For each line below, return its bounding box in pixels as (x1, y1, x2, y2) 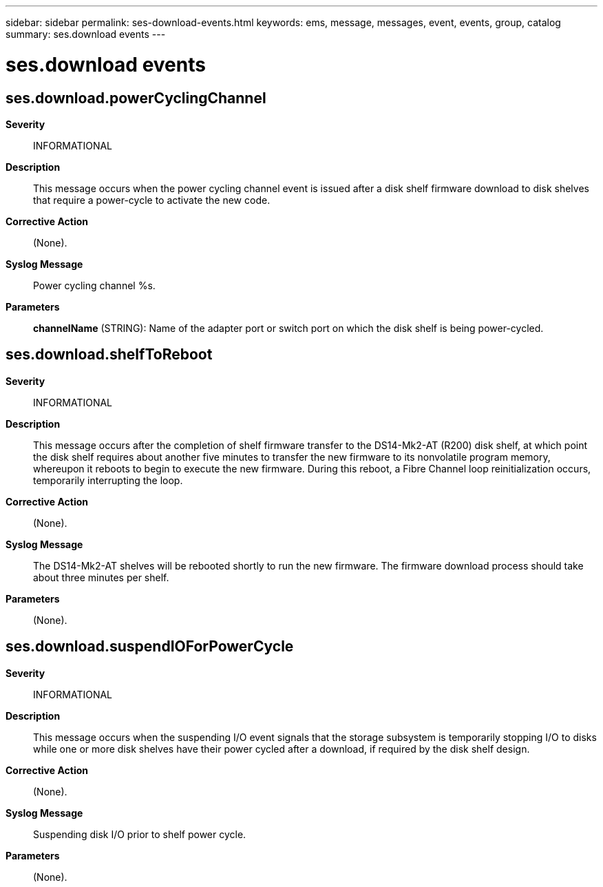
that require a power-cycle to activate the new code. (33, 194, 271, 206)
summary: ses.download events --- (6, 28, 166, 40)
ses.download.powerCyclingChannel (6, 89, 266, 107)
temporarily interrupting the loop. (33, 474, 183, 486)
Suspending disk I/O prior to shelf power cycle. (33, 828, 246, 840)
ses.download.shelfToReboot (6, 346, 213, 364)
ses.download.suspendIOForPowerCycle (6, 638, 294, 656)
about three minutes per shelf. (33, 571, 169, 583)
